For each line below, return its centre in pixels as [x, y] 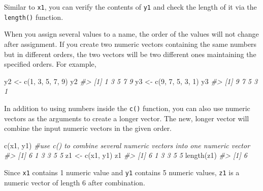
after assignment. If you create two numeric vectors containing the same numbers [130, 44]
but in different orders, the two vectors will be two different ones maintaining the [130, 54]
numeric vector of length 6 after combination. [75, 182]
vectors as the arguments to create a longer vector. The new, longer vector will [127, 118]
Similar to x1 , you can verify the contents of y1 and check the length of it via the [130, 7]
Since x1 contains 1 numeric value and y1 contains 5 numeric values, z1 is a [122, 172]
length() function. [34, 17]
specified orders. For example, [50, 64]
